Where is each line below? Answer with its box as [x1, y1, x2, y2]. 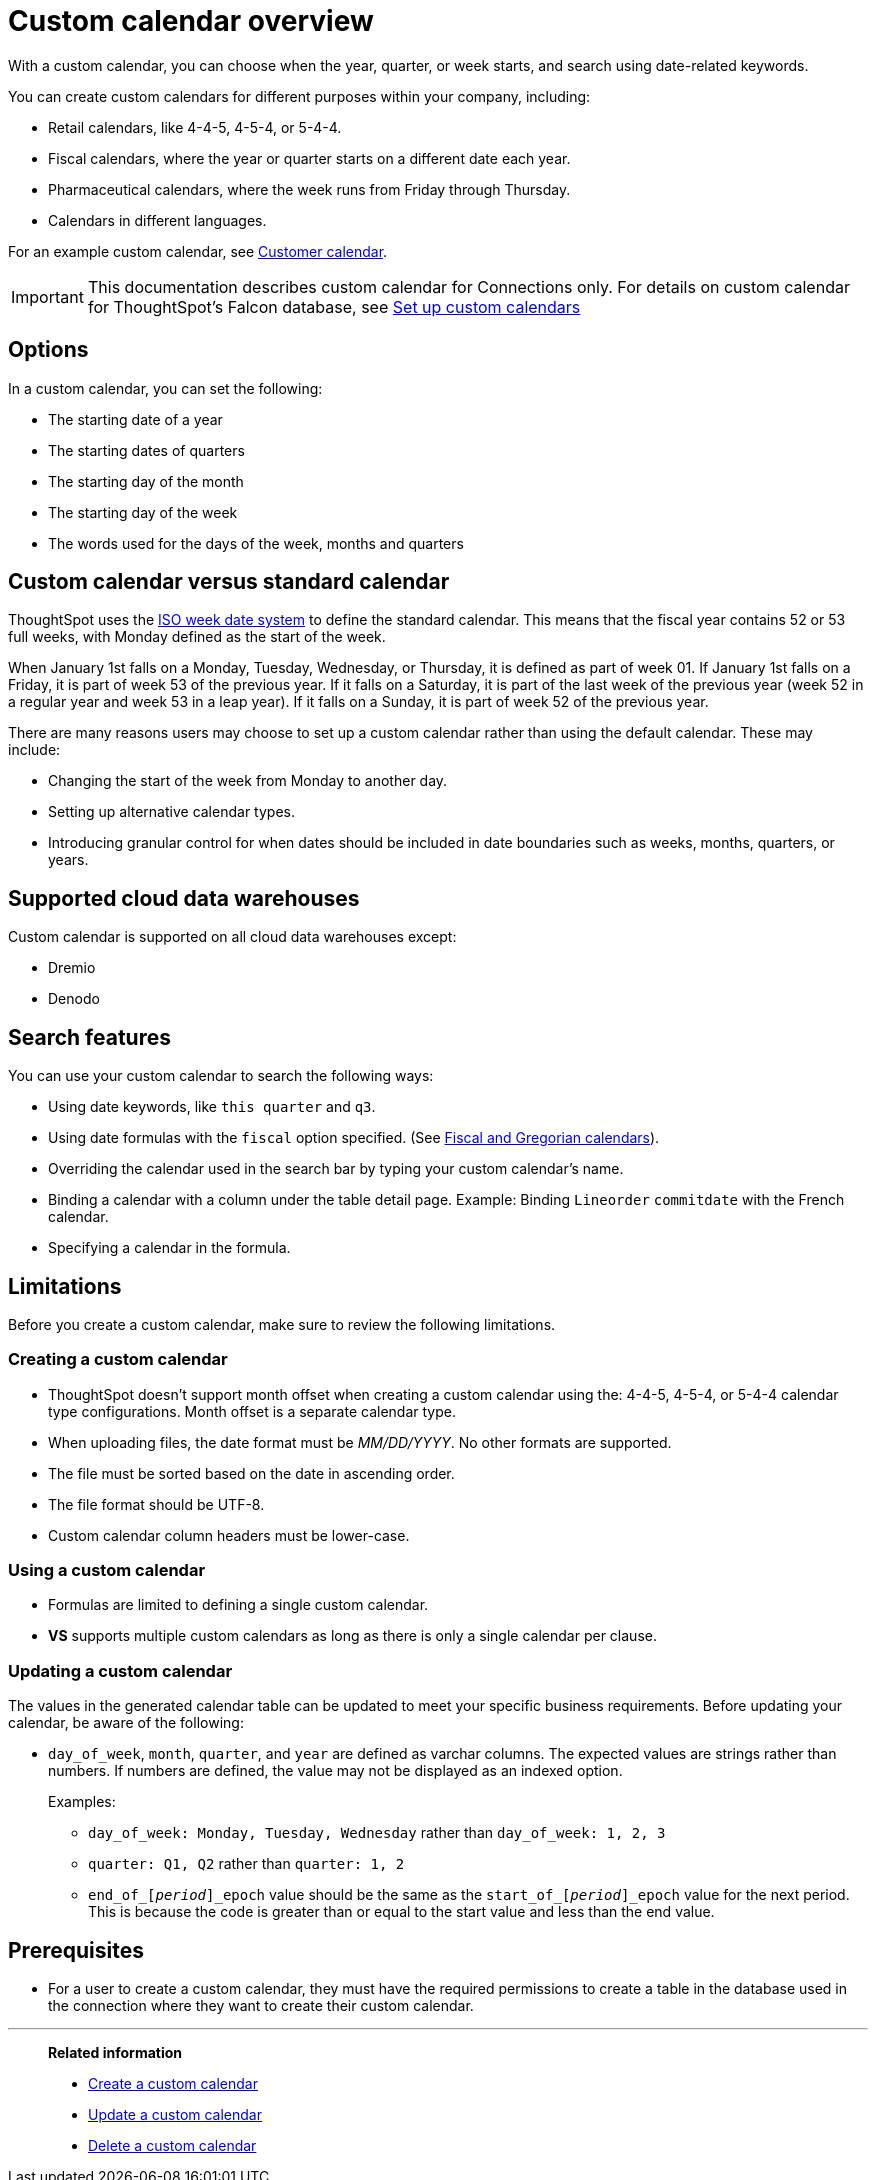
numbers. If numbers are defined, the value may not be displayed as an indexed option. [48, 1762, 623, 1780]
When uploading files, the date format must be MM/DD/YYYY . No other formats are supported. [48, 1433, 672, 1451]
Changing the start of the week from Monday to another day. [48, 772, 448, 790]
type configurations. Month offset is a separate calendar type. [48, 1402, 456, 1420]
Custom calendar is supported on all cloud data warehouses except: [8, 928, 457, 946]
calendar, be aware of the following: [8, 1714, 244, 1732]
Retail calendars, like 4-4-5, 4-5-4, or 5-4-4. [48, 118, 342, 136]
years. [48, 851, 89, 869]
